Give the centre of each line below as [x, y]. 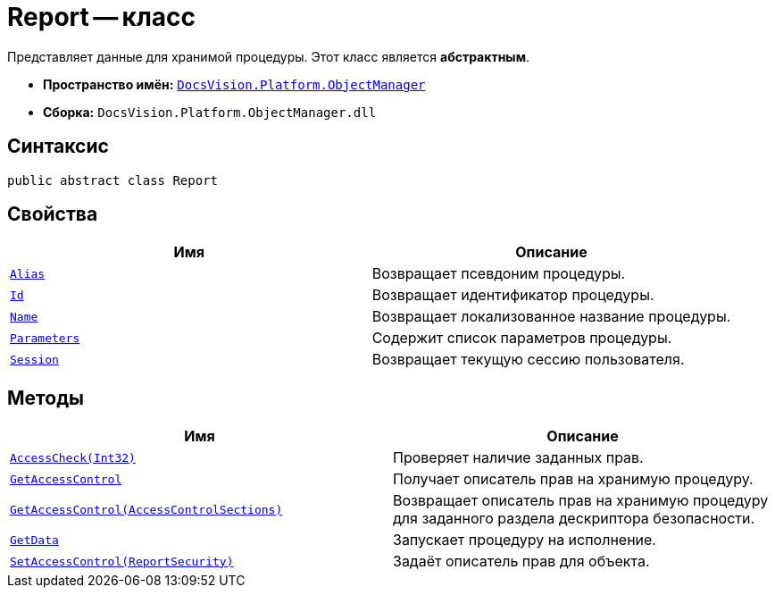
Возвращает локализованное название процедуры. [551, 317]
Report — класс [101, 17]
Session [34, 359]
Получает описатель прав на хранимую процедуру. [573, 479]
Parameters [45, 338]
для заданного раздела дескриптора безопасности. [574, 519]
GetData [34, 540]
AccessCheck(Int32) [73, 457]
